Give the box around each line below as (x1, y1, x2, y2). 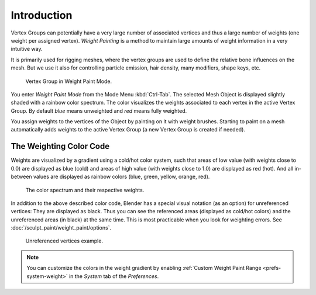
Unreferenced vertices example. (25, 237, 104, 245)
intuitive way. (11, 46, 43, 53)
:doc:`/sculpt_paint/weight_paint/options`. (11, 224, 111, 231)
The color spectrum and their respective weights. (25, 186, 145, 193)
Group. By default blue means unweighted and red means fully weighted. (11, 107, 187, 114)
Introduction (11, 9, 73, 22)
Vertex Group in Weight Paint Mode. (25, 78, 112, 85)
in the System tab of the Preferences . (68, 272, 159, 280)
